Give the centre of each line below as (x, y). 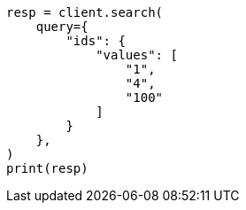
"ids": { (96, 41)
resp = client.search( (85, 12)
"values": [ (137, 55)
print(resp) (47, 168)
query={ (62, 27)
